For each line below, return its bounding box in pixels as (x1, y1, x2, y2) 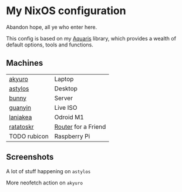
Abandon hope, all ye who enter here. (6, 23, 97, 31)
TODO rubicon (9, 132, 49, 140)
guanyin (9, 103, 31, 112)
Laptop (54, 75, 74, 83)
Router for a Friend (54, 122, 106, 130)
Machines (6, 58, 43, 68)
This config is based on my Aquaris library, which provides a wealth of (6, 35, 176, 42)
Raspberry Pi (54, 132, 90, 140)
